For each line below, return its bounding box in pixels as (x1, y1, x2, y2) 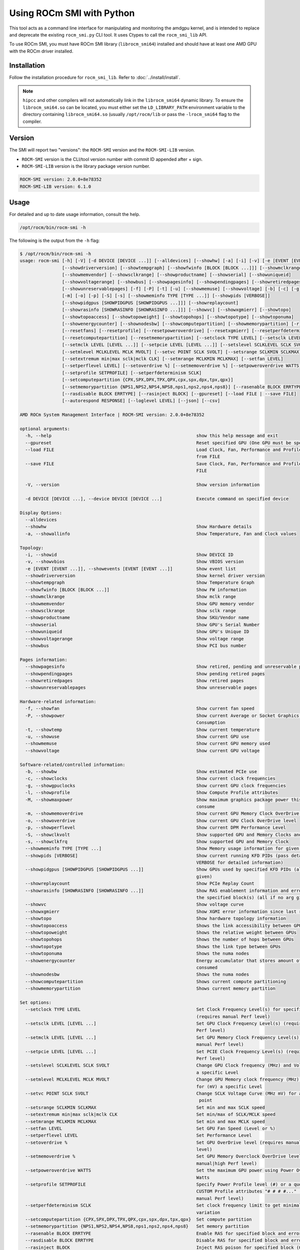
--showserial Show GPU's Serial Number (25, 621, 260, 627)
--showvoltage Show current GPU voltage (25, 747, 260, 753)
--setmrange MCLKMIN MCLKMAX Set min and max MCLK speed (25, 1118, 265, 1124)
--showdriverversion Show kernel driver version (25, 573, 265, 578)
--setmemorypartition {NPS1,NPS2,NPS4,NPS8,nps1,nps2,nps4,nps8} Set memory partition (25, 1223, 249, 1229)
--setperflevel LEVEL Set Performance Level (25, 1132, 252, 1138)
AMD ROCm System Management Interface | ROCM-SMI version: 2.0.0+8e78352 (19, 412, 204, 417)
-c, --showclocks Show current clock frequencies (25, 775, 276, 781)
